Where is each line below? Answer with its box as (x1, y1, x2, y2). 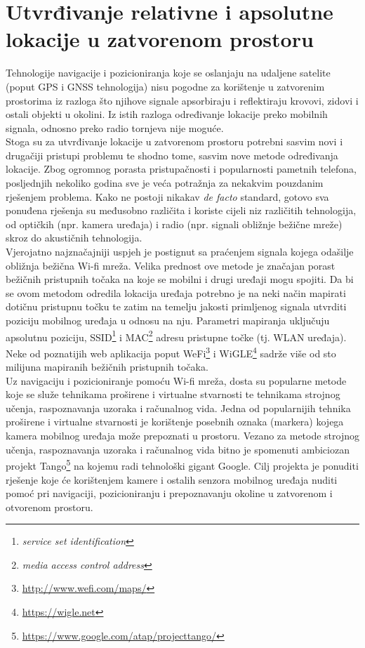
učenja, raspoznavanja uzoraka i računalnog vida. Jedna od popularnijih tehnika (6, 400, 351, 415)
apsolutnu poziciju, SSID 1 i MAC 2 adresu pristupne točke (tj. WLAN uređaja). (6, 327, 347, 344)
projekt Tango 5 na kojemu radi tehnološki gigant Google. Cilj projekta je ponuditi (6, 456, 359, 472)
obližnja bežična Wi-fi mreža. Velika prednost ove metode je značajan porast (6, 258, 336, 272)
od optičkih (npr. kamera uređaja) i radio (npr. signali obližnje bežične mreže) (6, 216, 343, 231)
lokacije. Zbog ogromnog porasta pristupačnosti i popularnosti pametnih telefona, (6, 161, 357, 176)
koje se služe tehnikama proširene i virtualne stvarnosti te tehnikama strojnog (6, 387, 340, 402)
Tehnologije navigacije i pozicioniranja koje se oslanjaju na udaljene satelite (6, 65, 331, 80)
